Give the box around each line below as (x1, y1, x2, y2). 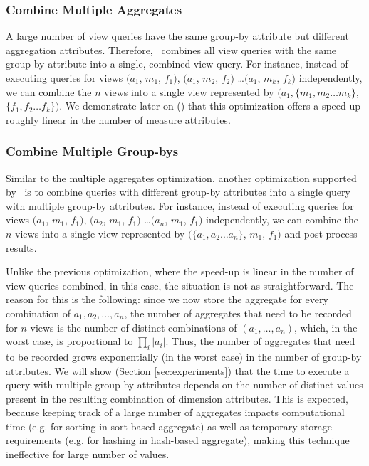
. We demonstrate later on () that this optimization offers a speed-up (59, 98, 361, 113)
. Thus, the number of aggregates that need (165, 334, 355, 349)
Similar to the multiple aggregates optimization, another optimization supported (6, 170, 357, 185)
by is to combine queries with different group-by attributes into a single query (6, 184, 350, 199)
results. (6, 240, 37, 255)
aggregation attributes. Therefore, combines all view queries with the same (6, 42, 337, 57)
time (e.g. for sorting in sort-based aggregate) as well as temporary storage (6, 418, 333, 433)
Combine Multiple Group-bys (6, 142, 179, 160)
